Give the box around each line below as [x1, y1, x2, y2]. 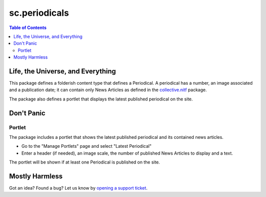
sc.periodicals [9, 7, 69, 18]
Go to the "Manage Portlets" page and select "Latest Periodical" [21, 143, 152, 149]
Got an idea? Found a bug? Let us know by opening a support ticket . [9, 185, 148, 191]
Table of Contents [9, 25, 47, 31]
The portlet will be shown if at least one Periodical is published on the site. [9, 159, 160, 165]
